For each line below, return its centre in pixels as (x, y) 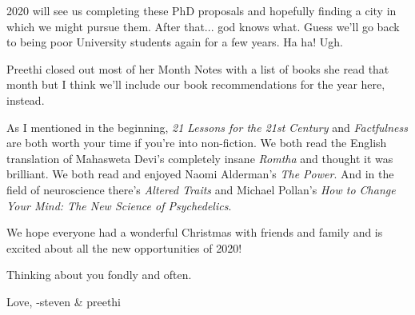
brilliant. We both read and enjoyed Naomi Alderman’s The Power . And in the (200, 174)
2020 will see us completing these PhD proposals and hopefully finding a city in (202, 10)
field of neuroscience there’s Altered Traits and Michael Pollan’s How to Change (201, 189)
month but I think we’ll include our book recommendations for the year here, (196, 84)
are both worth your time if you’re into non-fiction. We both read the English (197, 143)
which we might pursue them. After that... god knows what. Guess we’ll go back (203, 26)
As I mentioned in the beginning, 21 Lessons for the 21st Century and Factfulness (207, 127)
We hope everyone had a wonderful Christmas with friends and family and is (195, 232)
